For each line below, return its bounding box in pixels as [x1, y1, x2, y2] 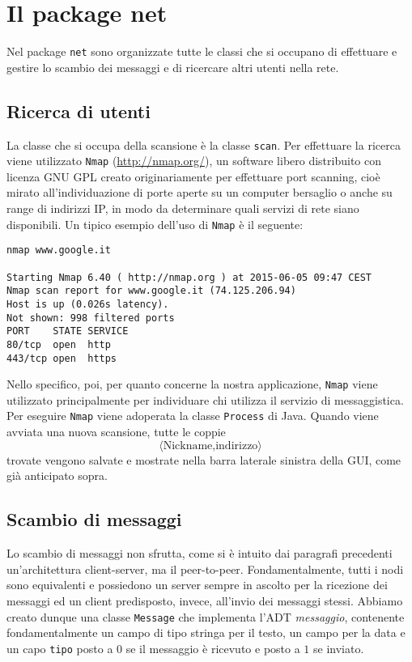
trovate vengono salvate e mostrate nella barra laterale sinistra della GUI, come [6, 451, 401, 468]
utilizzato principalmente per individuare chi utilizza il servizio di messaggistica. [6, 391, 404, 408]
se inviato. [313, 639, 364, 656]
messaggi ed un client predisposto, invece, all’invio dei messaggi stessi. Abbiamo [6, 592, 403, 609]
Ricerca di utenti [6, 98, 151, 123]
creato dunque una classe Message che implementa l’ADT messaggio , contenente [6, 608, 405, 625]
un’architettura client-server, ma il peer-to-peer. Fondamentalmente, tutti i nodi [6, 560, 404, 577]
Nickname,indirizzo [163, 439, 258, 452]
